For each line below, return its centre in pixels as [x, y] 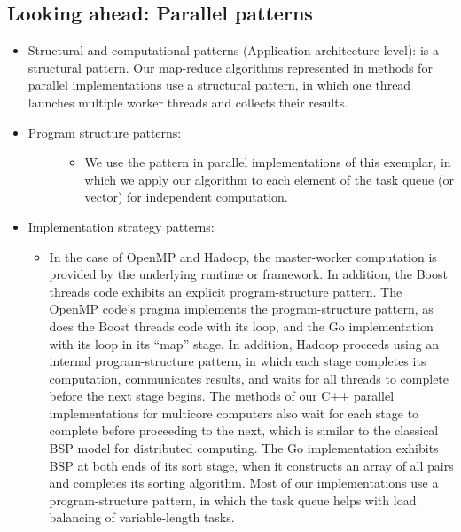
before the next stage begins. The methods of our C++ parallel [222, 396]
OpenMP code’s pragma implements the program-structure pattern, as [241, 309]
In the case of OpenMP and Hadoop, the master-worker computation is [243, 256]
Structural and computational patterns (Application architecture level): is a [233, 50]
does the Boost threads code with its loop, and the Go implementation [241, 326]
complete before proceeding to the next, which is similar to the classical [244, 430]
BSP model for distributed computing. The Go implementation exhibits [244, 448]
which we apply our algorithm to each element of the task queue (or [269, 179]
